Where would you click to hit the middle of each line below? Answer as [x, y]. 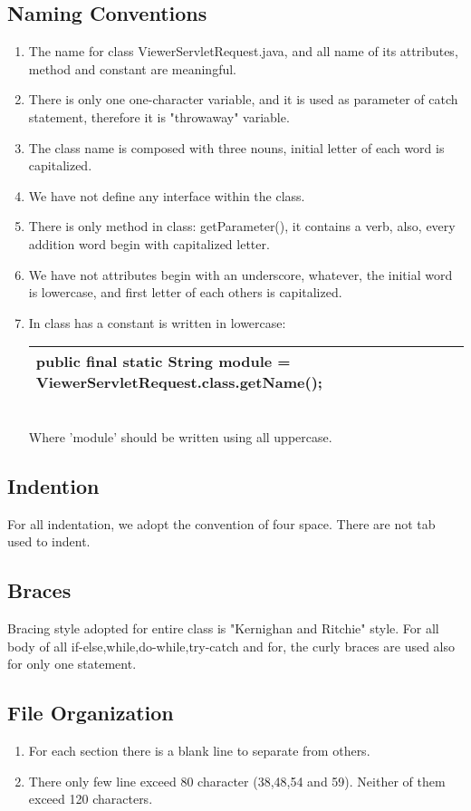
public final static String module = [163, 362]
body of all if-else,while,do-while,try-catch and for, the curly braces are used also [231, 646]
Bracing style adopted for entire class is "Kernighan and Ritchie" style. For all [223, 628]
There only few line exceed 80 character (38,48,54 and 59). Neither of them [237, 781]
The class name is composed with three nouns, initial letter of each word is [236, 147]
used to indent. [49, 541]
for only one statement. [72, 664]
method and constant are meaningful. [132, 68]
